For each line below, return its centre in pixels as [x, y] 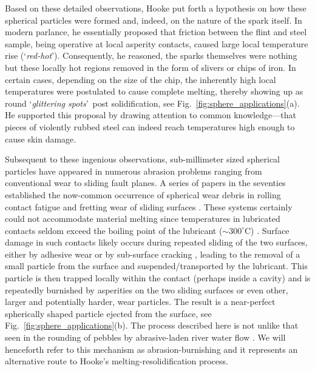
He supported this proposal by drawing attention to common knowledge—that [151, 115]
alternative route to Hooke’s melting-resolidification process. [117, 361]
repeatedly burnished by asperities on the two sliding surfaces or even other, [147, 289]
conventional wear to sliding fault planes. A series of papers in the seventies [145, 183]
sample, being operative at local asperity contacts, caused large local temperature [157, 43]
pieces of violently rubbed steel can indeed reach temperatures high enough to [150, 126]
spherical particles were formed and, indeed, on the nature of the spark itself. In [154, 20]
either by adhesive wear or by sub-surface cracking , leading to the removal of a [153, 254]
